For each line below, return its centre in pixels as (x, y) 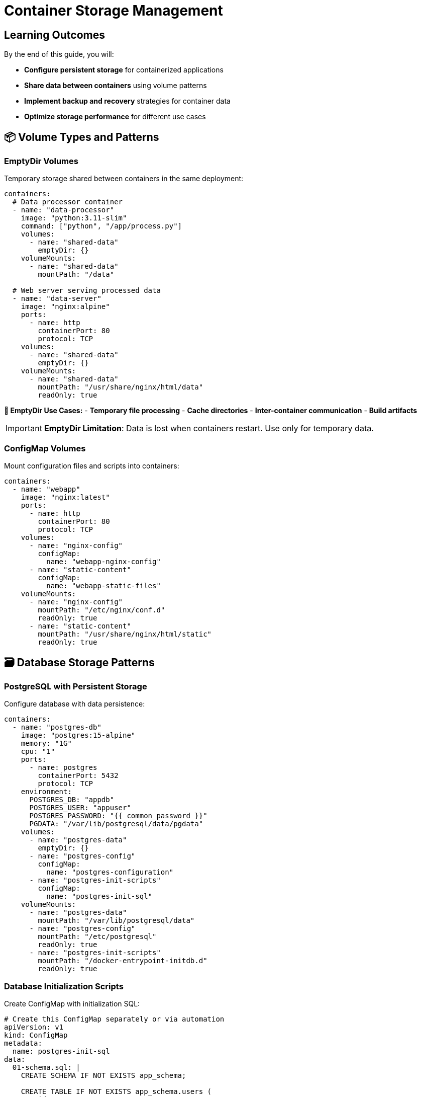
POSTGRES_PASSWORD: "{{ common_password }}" (118, 816)
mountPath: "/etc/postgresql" (97, 937)
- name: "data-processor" (63, 210)
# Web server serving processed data (86, 291)
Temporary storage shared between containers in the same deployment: (124, 179)
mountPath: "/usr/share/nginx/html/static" (125, 634)
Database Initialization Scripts (64, 986)
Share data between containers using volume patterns (116, 86)
